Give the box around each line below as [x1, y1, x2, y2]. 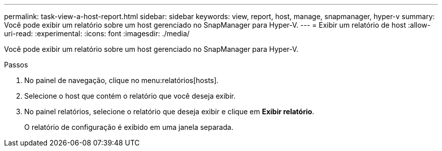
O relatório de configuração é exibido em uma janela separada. [24, 123, 234, 131]
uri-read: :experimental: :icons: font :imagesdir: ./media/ [4, 29, 190, 38]
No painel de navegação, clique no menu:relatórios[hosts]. [24, 76, 219, 85]
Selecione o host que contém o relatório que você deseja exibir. [24, 92, 236, 100]
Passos [4, 60, 28, 69]
